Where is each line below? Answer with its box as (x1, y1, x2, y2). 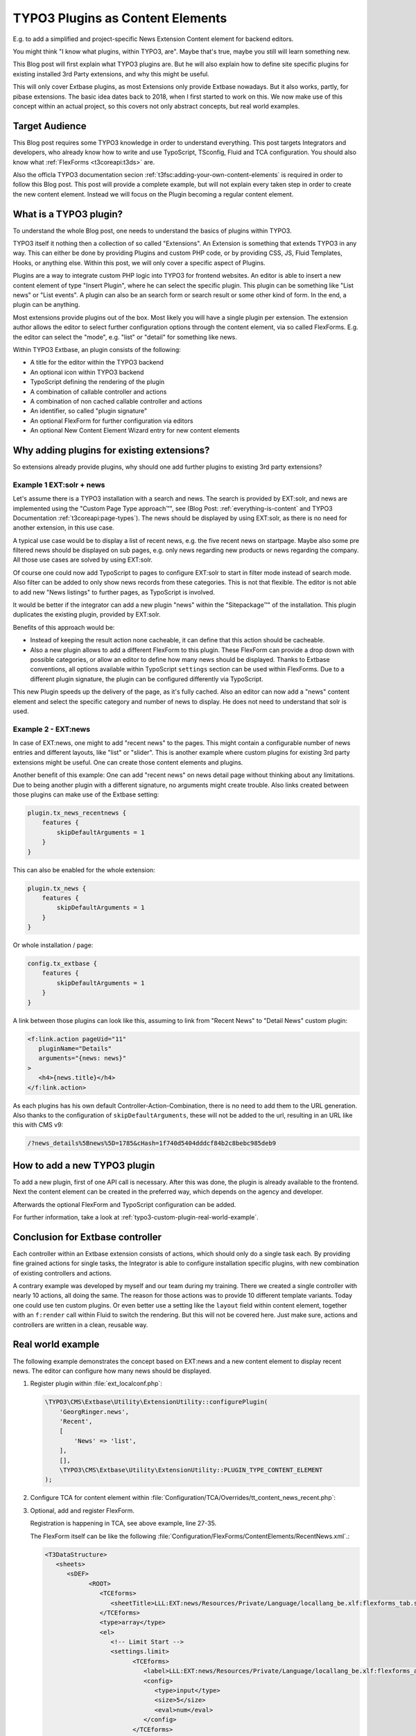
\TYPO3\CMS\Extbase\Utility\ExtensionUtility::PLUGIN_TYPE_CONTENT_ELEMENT (59, 1466, 323, 1474)
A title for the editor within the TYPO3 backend (30, 358, 164, 367)
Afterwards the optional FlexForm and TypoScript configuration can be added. (12, 1200, 236, 1208)
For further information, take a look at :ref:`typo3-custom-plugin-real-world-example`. (12, 1212, 259, 1221)
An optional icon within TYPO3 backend (30, 368, 144, 376)
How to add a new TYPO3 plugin (12, 1160, 155, 1171)
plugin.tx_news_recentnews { (27, 809, 127, 817)
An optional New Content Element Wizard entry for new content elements (30, 426, 240, 435)
